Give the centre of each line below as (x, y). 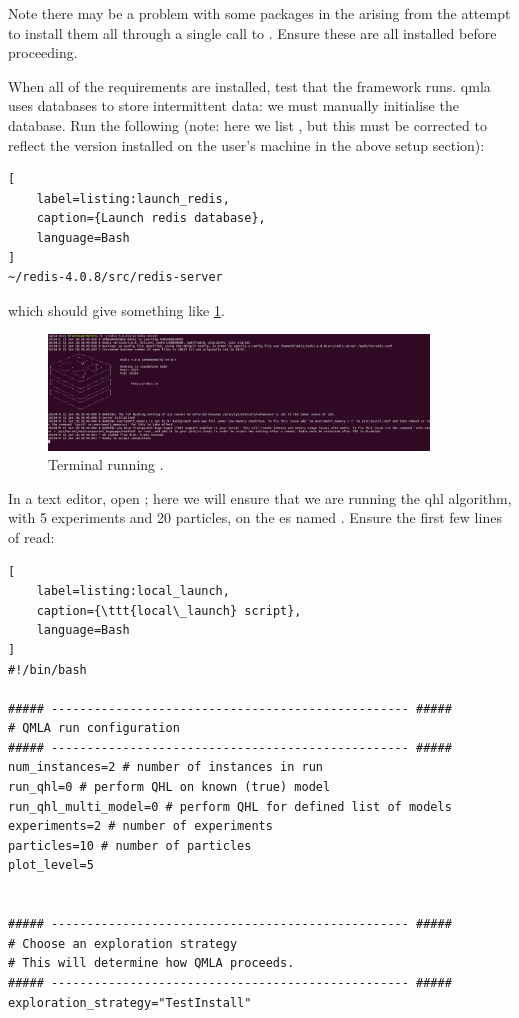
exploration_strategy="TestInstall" (130, 1002)
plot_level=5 (51, 865)
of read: (31, 536)
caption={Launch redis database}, (151, 218)
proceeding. (43, 52)
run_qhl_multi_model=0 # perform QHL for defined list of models (230, 806)
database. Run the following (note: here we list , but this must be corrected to (247, 124)
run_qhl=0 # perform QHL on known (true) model (169, 787)
